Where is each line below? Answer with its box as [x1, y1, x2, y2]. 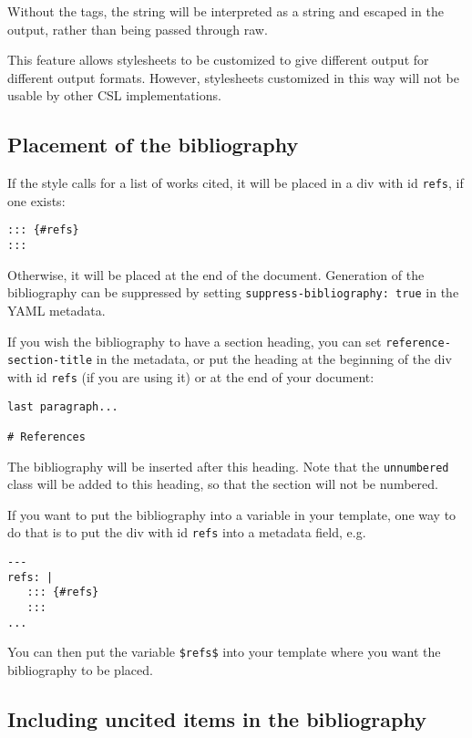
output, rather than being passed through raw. [7, 19, 268, 38]
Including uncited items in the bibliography [7, 704, 426, 733]
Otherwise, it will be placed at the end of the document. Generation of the [7, 265, 425, 284]
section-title [7, 354, 93, 368]
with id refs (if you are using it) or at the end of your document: [7, 367, 375, 386]
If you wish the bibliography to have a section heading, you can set [7, 331, 382, 350]
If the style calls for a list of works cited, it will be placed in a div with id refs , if [7, 173, 464, 192]
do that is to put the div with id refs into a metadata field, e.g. [7, 523, 366, 542]
